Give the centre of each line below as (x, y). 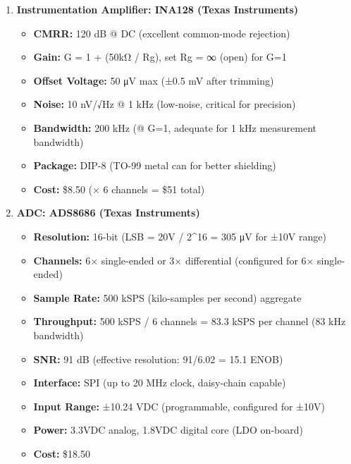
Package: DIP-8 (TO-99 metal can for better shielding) (155, 165)
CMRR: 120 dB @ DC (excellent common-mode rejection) (162, 33)
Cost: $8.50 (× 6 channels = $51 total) (119, 189)
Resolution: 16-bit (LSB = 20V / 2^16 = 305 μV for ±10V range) (180, 236)
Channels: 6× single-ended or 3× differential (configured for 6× (174, 260)
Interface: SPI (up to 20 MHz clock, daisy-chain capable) (160, 383)
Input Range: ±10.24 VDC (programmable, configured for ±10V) (179, 406)
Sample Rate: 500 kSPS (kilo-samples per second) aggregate (167, 297)
